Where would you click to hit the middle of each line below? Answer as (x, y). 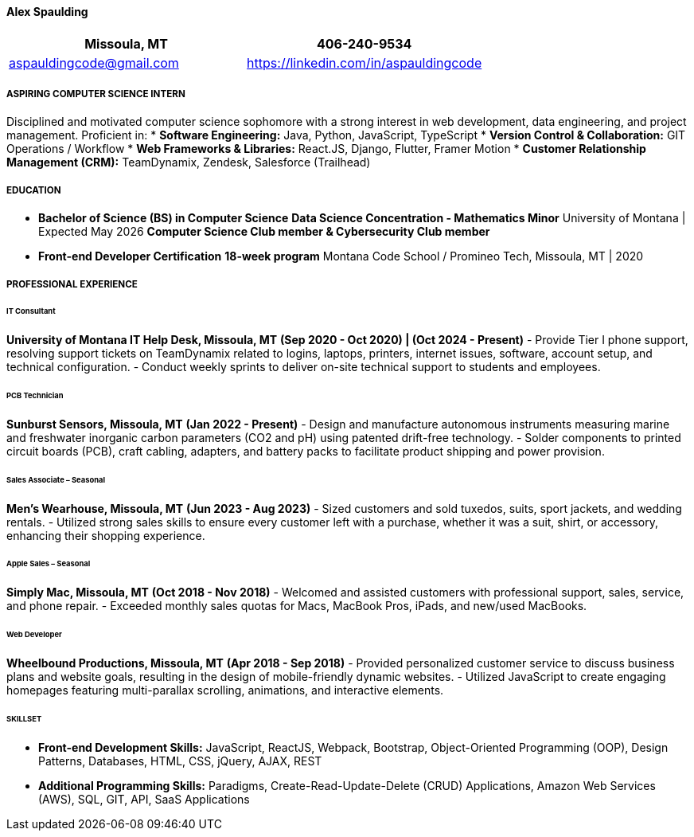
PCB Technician (35, 396)
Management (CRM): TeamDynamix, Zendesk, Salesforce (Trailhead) (189, 162)
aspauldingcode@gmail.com (94, 63)
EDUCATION (34, 190)
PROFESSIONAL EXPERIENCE (72, 284)
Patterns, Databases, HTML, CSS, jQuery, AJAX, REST (180, 761)
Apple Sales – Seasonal (49, 564)
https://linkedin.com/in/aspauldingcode (365, 63)
